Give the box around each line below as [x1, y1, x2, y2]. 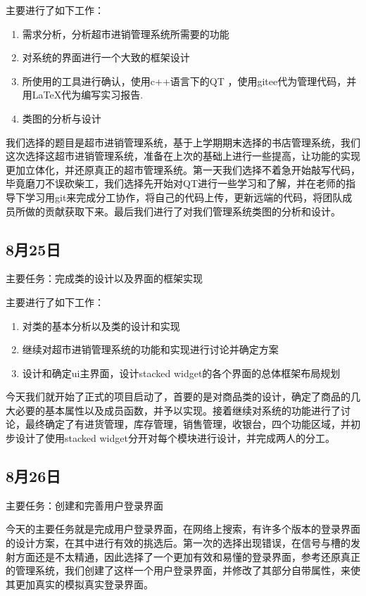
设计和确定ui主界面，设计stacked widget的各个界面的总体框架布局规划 [22, 365, 341, 380]
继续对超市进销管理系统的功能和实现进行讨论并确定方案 [22, 342, 279, 357]
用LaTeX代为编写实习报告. [22, 87, 144, 102]
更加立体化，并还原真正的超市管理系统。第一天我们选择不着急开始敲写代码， [6, 162, 360, 177]
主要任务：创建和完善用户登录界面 [6, 497, 163, 512]
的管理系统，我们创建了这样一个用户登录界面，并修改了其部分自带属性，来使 [6, 563, 360, 578]
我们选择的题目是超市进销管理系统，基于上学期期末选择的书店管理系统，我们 [6, 134, 360, 149]
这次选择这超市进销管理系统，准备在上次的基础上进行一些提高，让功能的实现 [6, 148, 360, 163]
